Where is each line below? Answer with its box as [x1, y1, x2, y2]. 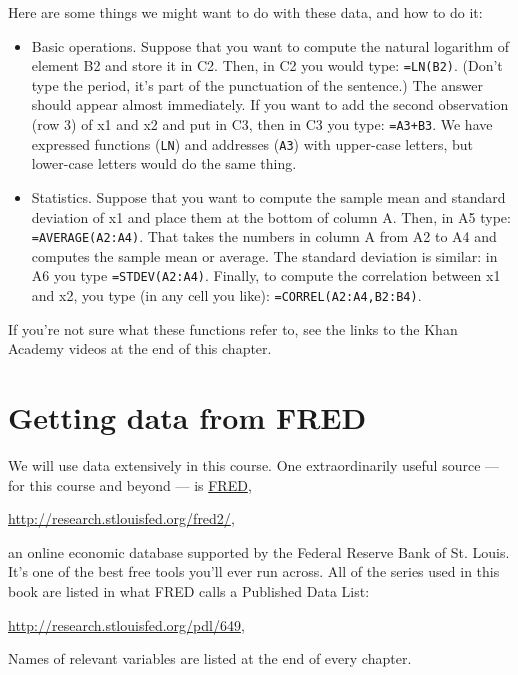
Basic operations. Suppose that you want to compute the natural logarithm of [31, 35, 510, 56]
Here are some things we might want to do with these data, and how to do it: [8, 2, 483, 22]
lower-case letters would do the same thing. [31, 153, 297, 174]
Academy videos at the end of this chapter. [8, 338, 272, 359]
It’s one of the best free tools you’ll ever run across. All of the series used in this [8, 561, 500, 582]
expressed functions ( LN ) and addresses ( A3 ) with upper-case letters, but [31, 133, 474, 154]
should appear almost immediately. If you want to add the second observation [31, 94, 509, 115]
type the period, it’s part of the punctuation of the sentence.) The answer [31, 74, 483, 95]
